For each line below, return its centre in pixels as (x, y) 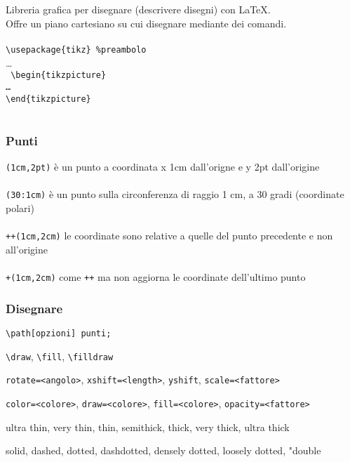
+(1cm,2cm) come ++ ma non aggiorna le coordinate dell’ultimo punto (156, 277)
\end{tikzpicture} (48, 99)
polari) (20, 207)
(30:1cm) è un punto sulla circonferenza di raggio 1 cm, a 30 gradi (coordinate (175, 194)
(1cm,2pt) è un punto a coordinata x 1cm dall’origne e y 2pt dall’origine (163, 167)
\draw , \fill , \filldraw (60, 356)
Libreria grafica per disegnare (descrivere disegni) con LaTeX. (138, 9)
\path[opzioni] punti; (59, 333)
